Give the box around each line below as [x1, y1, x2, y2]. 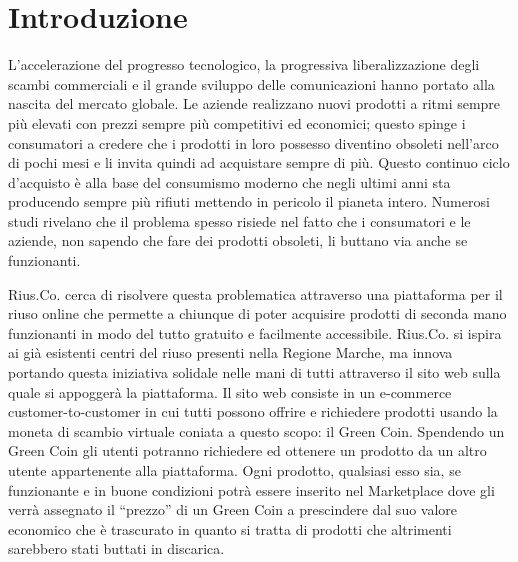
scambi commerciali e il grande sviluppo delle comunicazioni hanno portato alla [8, 73, 495, 94]
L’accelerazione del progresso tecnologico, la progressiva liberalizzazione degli [8, 54, 480, 75]
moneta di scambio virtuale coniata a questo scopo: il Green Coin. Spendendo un [8, 420, 505, 441]
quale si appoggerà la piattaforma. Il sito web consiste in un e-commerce [8, 381, 452, 402]
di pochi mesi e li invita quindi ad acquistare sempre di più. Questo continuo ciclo [8, 152, 510, 173]
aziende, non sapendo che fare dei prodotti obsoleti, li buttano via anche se [8, 230, 468, 251]
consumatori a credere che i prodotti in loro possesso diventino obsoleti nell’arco [8, 132, 499, 153]
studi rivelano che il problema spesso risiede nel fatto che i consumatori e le [8, 210, 471, 231]
